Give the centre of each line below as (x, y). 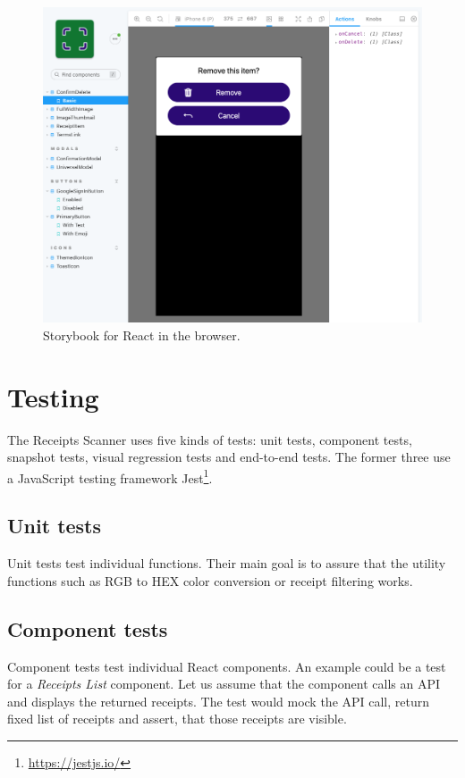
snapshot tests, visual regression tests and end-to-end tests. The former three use (229, 457)
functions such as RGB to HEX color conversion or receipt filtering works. (210, 580)
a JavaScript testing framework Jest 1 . (110, 476)
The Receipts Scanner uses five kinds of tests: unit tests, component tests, (210, 439)
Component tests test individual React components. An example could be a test (227, 666)
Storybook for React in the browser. (142, 335)
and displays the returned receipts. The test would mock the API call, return (219, 701)
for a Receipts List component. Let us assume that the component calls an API (224, 684)
